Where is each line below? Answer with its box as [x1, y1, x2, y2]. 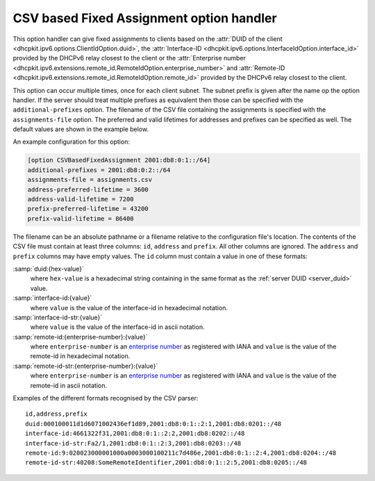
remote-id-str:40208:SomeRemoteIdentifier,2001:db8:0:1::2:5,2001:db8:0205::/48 [25, 459, 308, 466]
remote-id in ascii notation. [30, 381, 108, 389]
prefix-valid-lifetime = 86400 [27, 214, 135, 222]
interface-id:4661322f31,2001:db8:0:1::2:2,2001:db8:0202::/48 [25, 430, 245, 437]
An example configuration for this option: [12, 137, 130, 146]
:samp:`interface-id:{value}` [12, 294, 92, 302]
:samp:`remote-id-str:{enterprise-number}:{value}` [12, 362, 158, 370]
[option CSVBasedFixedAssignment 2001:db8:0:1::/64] [27, 156, 211, 164]
